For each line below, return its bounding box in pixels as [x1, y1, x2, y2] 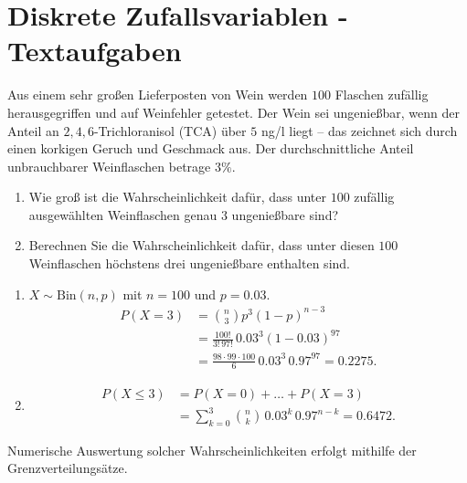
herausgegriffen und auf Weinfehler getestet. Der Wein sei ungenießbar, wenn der [7, 102, 460, 121]
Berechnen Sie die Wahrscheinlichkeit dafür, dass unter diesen [28, 236, 375, 255]
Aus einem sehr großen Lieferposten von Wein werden [7, 85, 308, 104]
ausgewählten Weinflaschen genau [28, 205, 218, 224]
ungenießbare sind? [231, 205, 339, 224]
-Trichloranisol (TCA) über [93, 121, 247, 140]
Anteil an [7, 121, 59, 140]
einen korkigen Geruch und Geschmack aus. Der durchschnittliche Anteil [7, 139, 414, 158]
